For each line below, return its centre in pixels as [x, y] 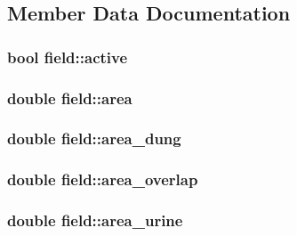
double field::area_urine [95, 220]
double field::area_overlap [103, 179]
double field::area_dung [94, 138]
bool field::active [68, 57]
